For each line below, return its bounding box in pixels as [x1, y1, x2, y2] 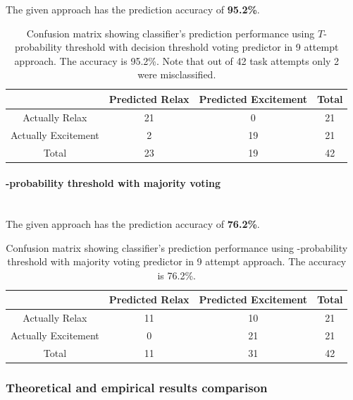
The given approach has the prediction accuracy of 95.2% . [6, 2, 260, 16]
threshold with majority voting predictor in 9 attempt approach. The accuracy [7, 254, 347, 269]
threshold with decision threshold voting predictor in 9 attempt [65, 40, 339, 54]
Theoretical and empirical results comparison [6, 378, 268, 396]
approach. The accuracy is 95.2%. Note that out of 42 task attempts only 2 [14, 53, 340, 68]
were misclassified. [137, 67, 216, 82]
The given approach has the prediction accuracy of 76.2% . [6, 216, 260, 231]
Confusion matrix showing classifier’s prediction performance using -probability [6, 240, 348, 255]
